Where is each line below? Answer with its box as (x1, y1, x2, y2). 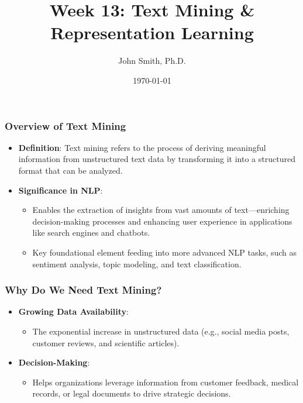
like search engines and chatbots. (32, 226, 150, 239)
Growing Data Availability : (18, 305, 129, 318)
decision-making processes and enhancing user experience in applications (32, 215, 292, 227)
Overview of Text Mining (5, 118, 126, 133)
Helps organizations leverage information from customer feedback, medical (32, 376, 299, 388)
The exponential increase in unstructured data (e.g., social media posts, (32, 325, 290, 337)
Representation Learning (50, 20, 254, 44)
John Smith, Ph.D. (118, 54, 186, 67)
